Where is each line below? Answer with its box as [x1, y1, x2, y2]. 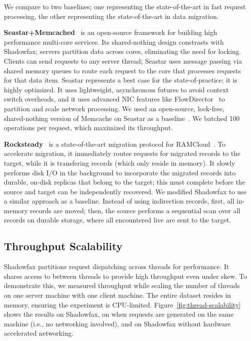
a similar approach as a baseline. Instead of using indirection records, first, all [4, 196, 235, 206]
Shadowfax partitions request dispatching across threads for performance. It [4, 261, 229, 272]
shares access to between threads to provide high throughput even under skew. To [4, 271, 247, 281]
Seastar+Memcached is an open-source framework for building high [4, 27, 217, 37]
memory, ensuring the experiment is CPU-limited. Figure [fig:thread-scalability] [4, 299, 241, 309]
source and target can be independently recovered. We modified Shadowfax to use [4, 186, 247, 196]
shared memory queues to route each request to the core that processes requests [4, 65, 241, 75]
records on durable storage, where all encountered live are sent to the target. [4, 215, 231, 225]
